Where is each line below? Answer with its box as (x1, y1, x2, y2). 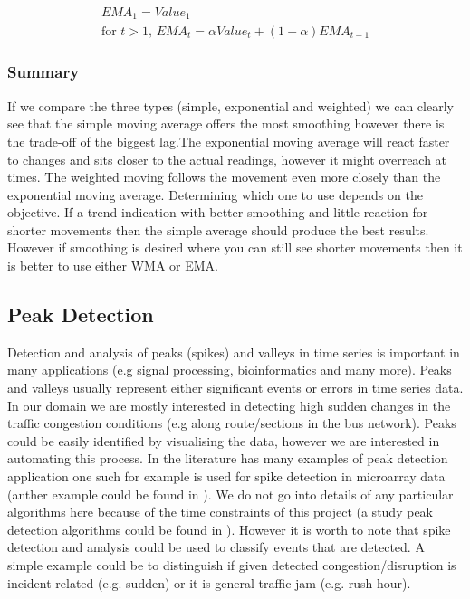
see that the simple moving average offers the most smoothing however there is (7, 114, 445, 133)
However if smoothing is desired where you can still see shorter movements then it (7, 238, 463, 257)
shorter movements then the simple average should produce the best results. (7, 220, 429, 239)
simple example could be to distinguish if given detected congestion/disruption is (7, 556, 456, 574)
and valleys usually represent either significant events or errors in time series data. (7, 378, 464, 397)
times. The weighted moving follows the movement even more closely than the (7, 167, 441, 186)
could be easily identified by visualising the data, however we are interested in (7, 431, 440, 450)
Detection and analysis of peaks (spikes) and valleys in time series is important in (7, 342, 460, 361)
